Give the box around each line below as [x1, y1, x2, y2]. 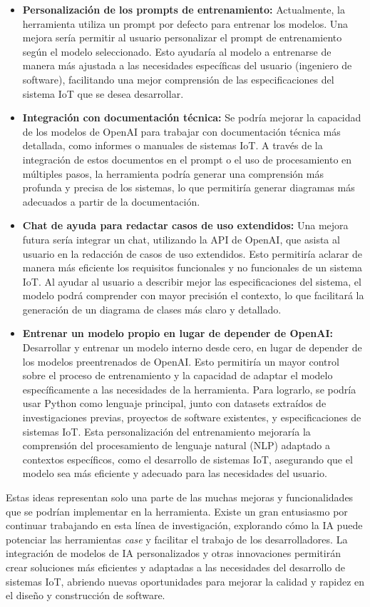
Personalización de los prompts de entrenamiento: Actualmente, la [22, 2, 345, 16]
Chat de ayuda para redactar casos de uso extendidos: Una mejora [22, 218, 349, 233]
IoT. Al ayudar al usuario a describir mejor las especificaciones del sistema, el [22, 274, 361, 289]
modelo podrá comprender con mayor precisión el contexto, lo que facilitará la [22, 288, 364, 303]
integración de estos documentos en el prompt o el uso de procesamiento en [22, 151, 352, 166]
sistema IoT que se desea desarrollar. [22, 86, 184, 101]
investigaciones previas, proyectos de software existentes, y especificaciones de [22, 410, 361, 425]
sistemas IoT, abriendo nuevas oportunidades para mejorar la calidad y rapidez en [6, 573, 365, 588]
